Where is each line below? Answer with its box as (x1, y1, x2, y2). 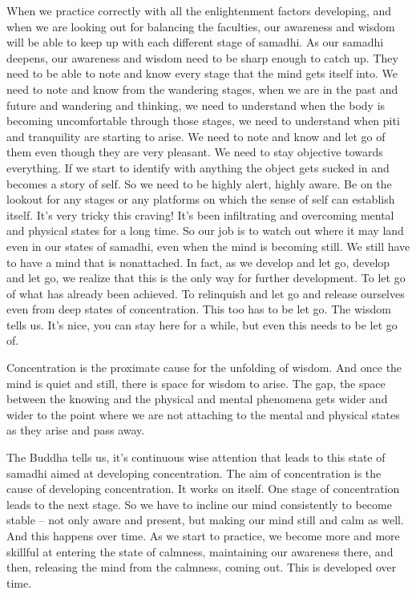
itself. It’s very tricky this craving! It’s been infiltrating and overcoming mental (6, 206, 394, 223)
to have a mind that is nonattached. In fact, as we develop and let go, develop (6, 253, 390, 270)
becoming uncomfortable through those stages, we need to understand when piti (6, 112, 400, 129)
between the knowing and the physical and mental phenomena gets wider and (6, 390, 388, 407)
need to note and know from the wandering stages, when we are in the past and (6, 80, 398, 97)
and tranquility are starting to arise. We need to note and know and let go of (6, 127, 386, 144)
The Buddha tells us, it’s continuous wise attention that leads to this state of (6, 449, 386, 466)
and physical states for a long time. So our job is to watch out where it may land (6, 222, 404, 239)
